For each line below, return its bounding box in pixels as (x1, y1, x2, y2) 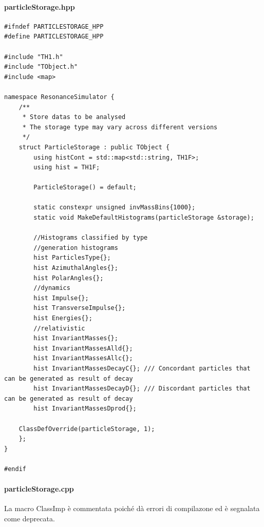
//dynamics (33, 284, 70, 292)
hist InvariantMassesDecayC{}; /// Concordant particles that (33, 364, 251, 372)
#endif (4, 465, 26, 473)
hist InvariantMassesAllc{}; (33, 355, 133, 362)
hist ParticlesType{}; (33, 254, 111, 262)
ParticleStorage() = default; (33, 184, 137, 191)
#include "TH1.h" (4, 53, 63, 61)
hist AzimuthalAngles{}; (33, 264, 118, 272)
